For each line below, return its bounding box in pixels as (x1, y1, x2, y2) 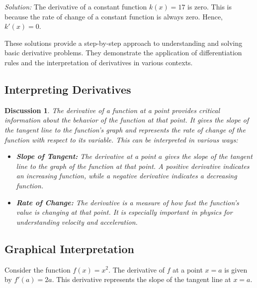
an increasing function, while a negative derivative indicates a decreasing (16, 170, 237, 181)
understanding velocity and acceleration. (16, 216, 138, 227)
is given (224, 264, 248, 275)
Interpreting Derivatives (4, 81, 131, 97)
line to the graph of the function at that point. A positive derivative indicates (16, 160, 250, 171)
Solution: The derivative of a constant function (4, 1, 147, 11)
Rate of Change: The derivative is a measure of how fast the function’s (16, 197, 239, 207)
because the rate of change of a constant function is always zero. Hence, (4, 11, 223, 21)
